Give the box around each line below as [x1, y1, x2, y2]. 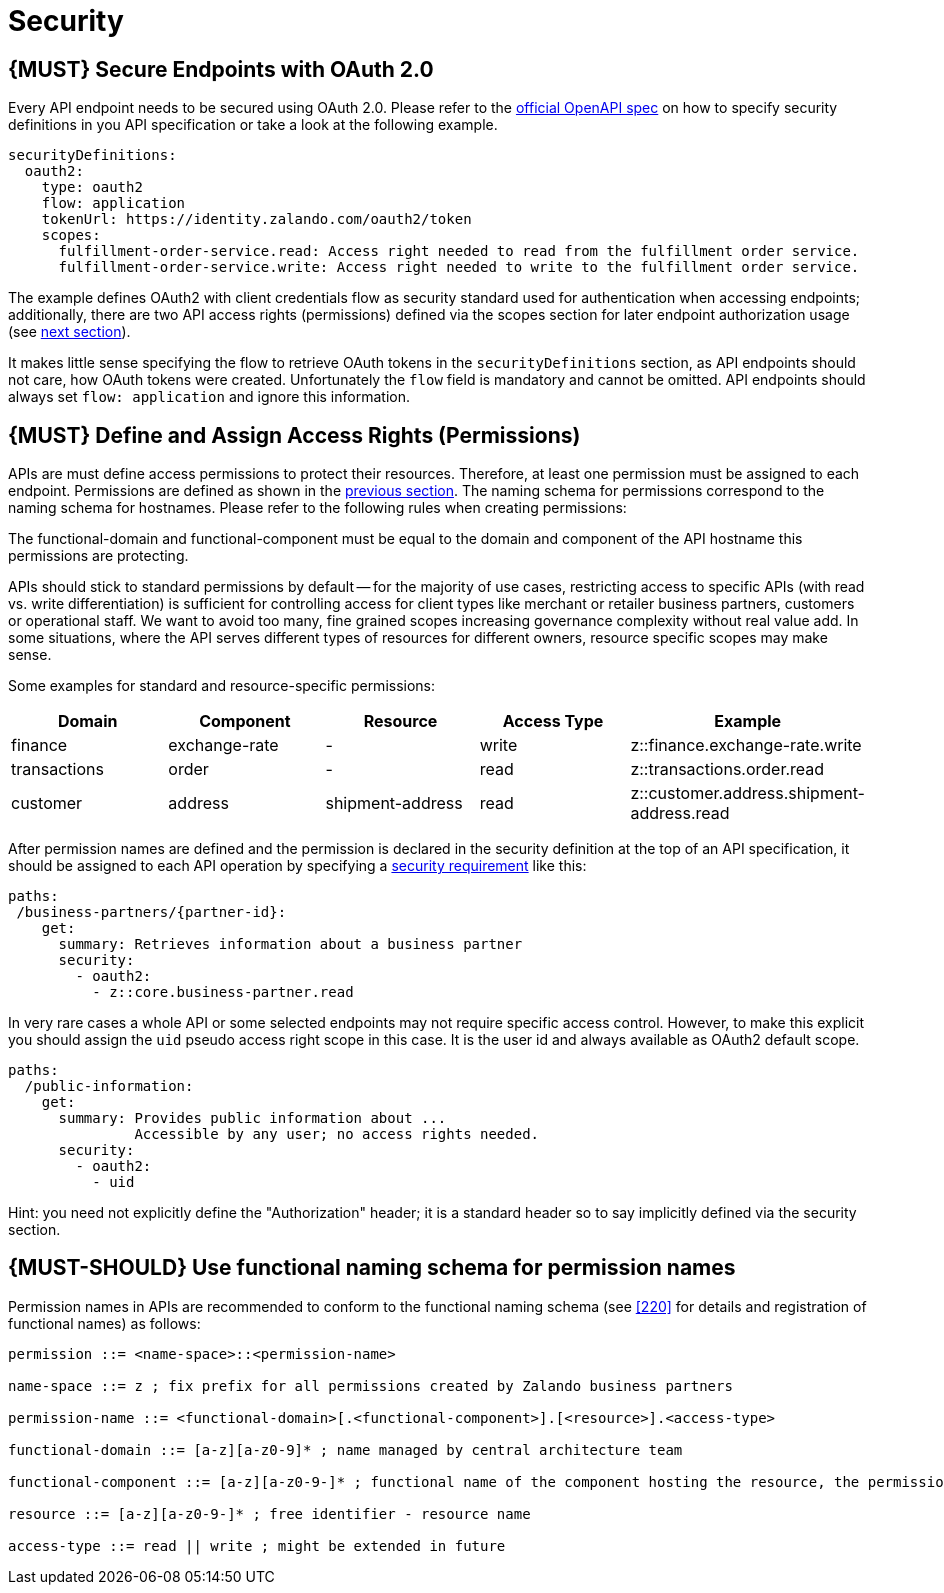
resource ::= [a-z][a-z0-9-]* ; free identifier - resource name [8, 1505, 531, 1522]
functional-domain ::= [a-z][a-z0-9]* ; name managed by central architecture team [8, 1441, 683, 1458]
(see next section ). [8, 323, 131, 341]
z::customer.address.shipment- [630, 783, 865, 804]
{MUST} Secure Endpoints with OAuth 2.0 [8, 56, 434, 82]
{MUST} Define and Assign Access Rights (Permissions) [8, 422, 581, 448]
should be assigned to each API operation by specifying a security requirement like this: [8, 857, 587, 875]
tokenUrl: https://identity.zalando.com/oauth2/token [41, 211, 472, 228]
